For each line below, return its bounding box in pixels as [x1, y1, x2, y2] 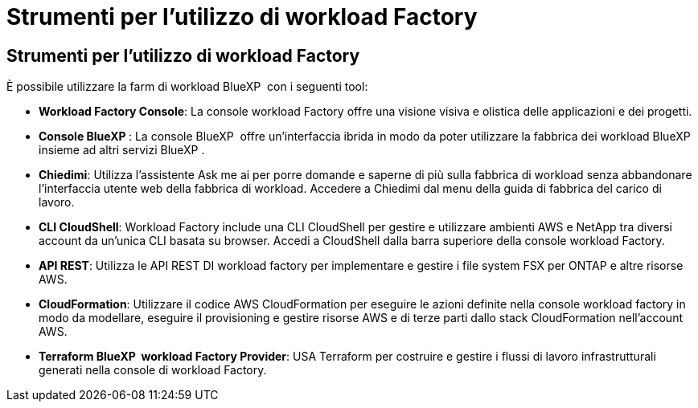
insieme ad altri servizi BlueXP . [39, 143, 205, 157]
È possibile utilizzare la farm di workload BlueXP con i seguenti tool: [6, 80, 368, 94]
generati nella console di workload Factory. [39, 363, 267, 377]
